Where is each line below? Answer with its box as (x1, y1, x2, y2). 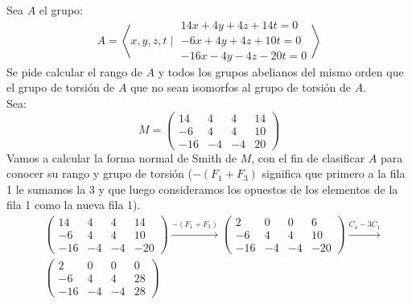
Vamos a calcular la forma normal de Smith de (6, 149, 237, 166)
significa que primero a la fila (262, 165, 406, 182)
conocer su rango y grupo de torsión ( (6, 165, 192, 182)
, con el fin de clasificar (251, 149, 365, 166)
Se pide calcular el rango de (6, 63, 142, 80)
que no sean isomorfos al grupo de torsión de (130, 79, 351, 96)
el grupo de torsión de (6, 79, 115, 96)
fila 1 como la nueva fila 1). (6, 196, 141, 213)
